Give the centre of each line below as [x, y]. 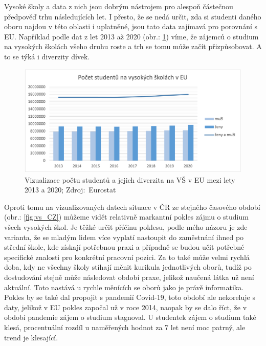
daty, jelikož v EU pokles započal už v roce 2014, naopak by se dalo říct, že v [126, 307]
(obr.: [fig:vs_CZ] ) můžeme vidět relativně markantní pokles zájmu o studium [126, 217]
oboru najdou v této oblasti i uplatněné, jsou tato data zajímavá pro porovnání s [131, 26]
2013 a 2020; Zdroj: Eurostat [70, 190]
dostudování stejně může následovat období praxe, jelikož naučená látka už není [129, 277]
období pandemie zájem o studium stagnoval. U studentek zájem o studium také [130, 317]
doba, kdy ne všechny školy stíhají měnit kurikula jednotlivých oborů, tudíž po [128, 267]
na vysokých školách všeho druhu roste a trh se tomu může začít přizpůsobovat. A [133, 46]
